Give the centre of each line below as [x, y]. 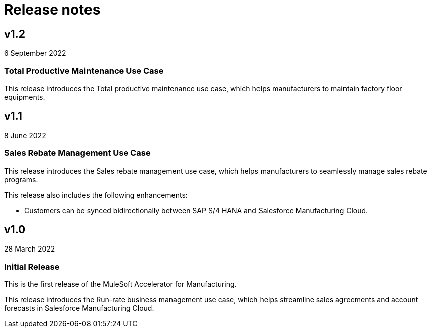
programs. [21, 179]
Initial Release [32, 266]
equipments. [25, 97]
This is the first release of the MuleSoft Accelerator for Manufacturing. [120, 284]
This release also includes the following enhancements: [96, 195]
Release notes [52, 10]
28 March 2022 [30, 249]
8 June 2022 [25, 135]
